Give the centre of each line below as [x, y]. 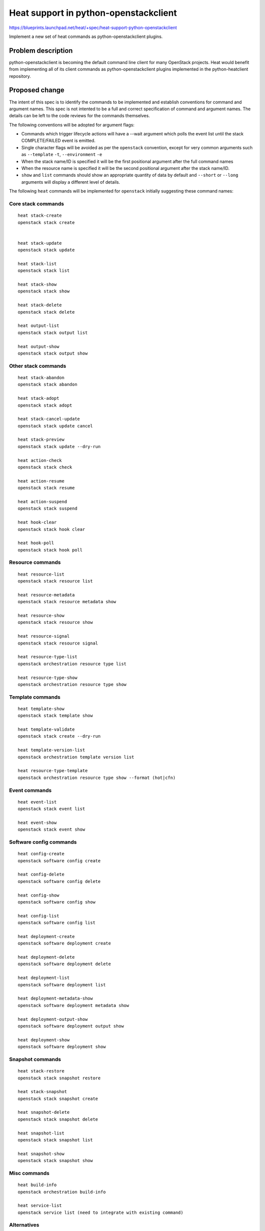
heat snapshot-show [41, 1154]
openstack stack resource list [55, 581]
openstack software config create [59, 861]
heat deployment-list [44, 978]
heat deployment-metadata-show [55, 999]
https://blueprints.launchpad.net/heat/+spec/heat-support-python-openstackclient [93, 28]
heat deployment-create [46, 936]
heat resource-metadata [46, 595]
